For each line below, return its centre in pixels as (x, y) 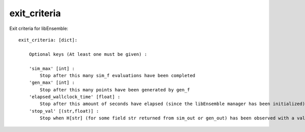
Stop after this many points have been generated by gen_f (115, 90)
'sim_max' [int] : (52, 68)
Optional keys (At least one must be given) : (88, 54)
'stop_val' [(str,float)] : (64, 111)
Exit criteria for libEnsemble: (39, 28)
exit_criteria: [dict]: (48, 40)
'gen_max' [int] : (52, 83)
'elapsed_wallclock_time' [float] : (74, 97)
